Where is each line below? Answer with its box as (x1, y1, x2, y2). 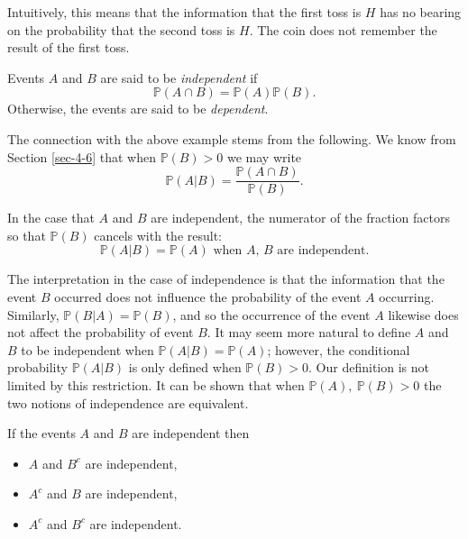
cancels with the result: (94, 225, 222, 244)
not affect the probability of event (7, 323, 194, 342)
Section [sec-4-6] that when (7, 147, 156, 166)
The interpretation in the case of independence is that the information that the (7, 269, 445, 288)
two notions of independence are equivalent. (7, 393, 249, 412)
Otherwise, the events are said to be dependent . (7, 99, 269, 118)
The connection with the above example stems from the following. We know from (7, 129, 456, 148)
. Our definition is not (308, 358, 429, 377)
